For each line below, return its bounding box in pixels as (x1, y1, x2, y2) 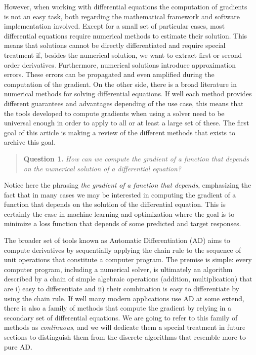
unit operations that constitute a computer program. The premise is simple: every (4, 254, 252, 265)
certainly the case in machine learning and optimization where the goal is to (4, 208, 235, 219)
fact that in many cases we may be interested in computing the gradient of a (4, 189, 236, 199)
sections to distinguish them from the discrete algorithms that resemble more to (4, 332, 246, 342)
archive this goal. (4, 137, 55, 147)
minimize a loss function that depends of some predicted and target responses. (4, 218, 241, 229)
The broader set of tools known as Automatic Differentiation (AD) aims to (4, 235, 230, 245)
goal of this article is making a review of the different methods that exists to (4, 127, 235, 137)
